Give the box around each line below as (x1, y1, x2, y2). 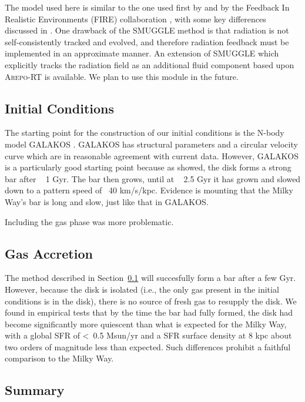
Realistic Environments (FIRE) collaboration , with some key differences (5, 12, 266, 25)
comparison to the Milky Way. (5, 352, 114, 364)
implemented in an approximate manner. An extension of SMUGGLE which (5, 47, 279, 59)
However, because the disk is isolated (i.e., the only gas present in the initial (5, 283, 279, 295)
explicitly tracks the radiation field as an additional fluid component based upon (5, 58, 294, 71)
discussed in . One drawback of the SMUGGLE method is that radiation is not (5, 24, 289, 36)
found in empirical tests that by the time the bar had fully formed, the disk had (5, 306, 293, 319)
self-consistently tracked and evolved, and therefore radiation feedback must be (5, 35, 289, 48)
